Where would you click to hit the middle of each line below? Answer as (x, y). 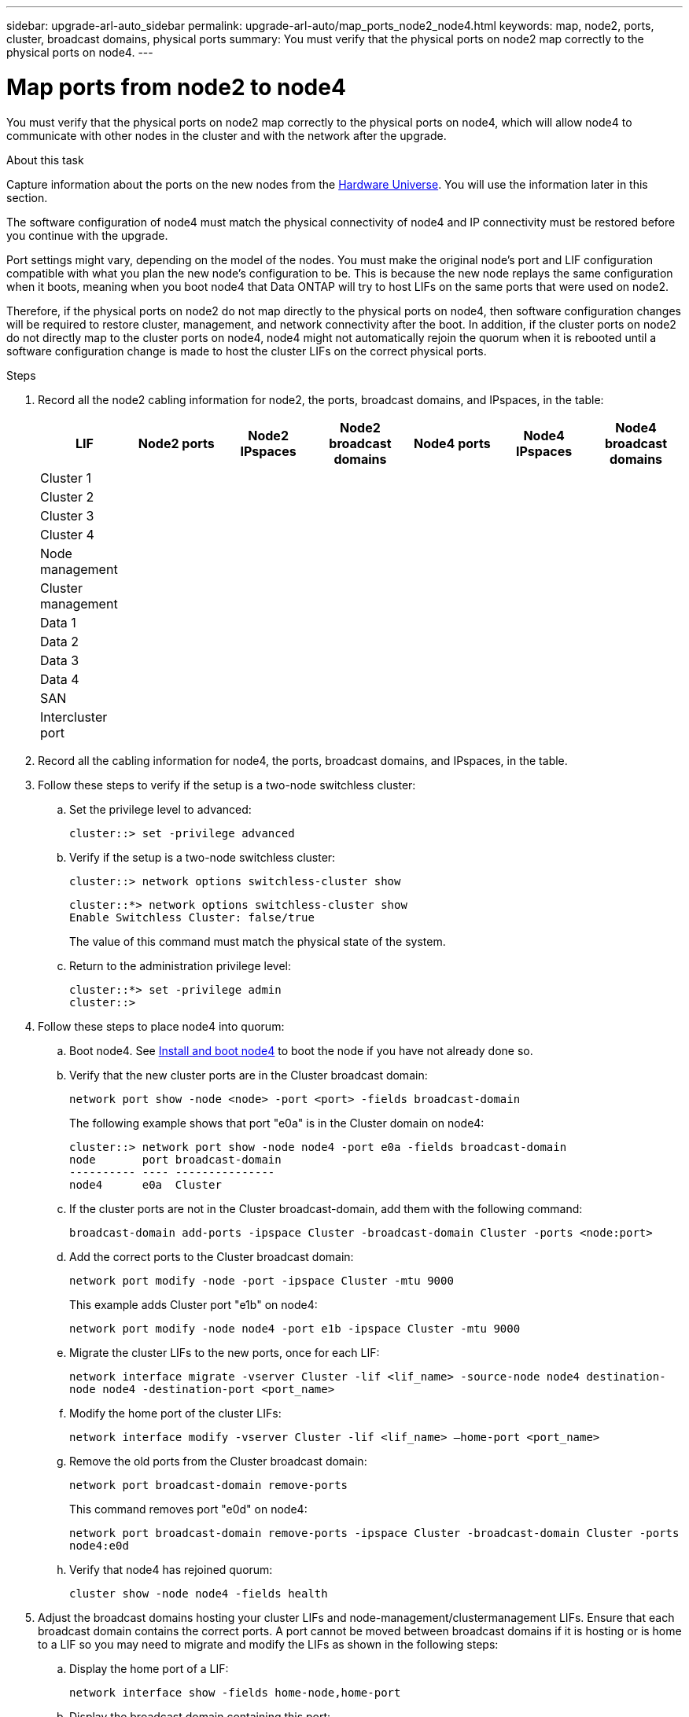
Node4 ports (452, 443)
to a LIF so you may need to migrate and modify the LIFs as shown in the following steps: (268, 1644)
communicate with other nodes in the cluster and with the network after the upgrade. (227, 135)
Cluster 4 (67, 534)
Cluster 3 (67, 515)
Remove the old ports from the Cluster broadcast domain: (218, 1461)
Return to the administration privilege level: (181, 965)
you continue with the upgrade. (87, 235)
